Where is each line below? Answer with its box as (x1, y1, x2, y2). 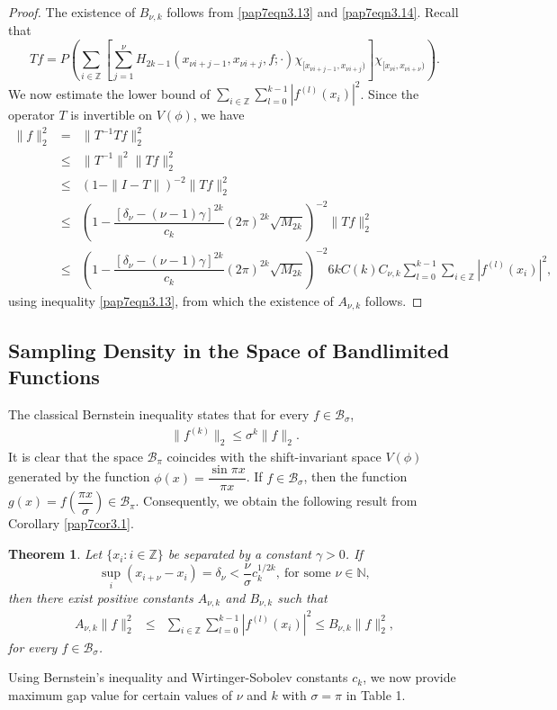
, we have (193, 105, 245, 124)
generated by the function (8, 467, 150, 486)
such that (277, 588, 328, 607)
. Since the (360, 84, 419, 103)
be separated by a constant (167, 544, 311, 563)
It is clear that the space (8, 446, 143, 465)
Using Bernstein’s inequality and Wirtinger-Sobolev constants (8, 668, 348, 687)
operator (8, 105, 55, 124)
